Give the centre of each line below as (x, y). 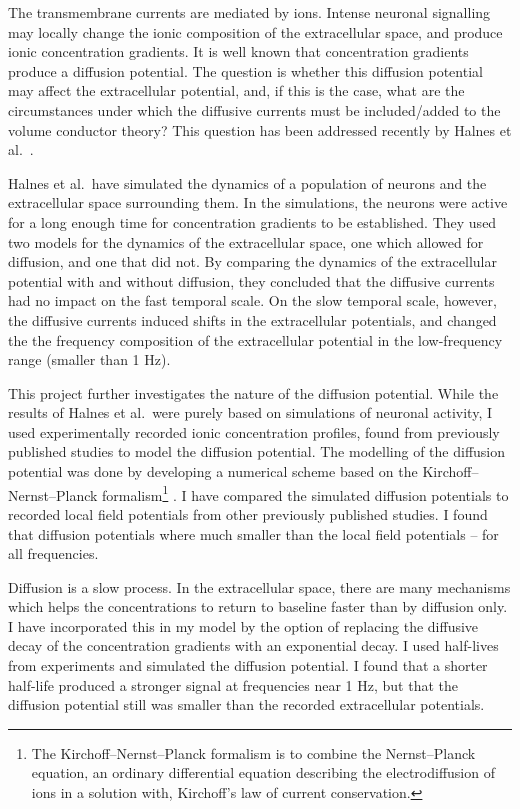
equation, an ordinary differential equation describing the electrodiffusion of (263, 772)
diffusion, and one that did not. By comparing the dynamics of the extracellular (252, 261)
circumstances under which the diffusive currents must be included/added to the (254, 109)
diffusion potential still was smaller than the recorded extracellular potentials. (246, 704)
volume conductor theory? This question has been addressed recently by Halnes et (260, 129)
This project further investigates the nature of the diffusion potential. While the (253, 392)
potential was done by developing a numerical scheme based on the (213, 471)
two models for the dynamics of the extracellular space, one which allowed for (246, 241)
